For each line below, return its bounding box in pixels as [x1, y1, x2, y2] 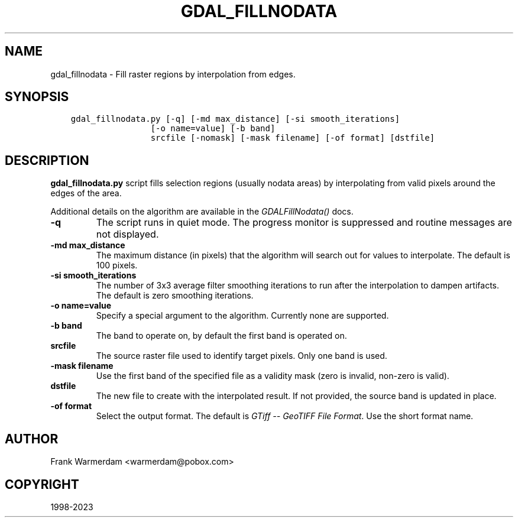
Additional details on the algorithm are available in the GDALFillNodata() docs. [50, 206, 354, 217]
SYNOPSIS [5, 89, 69, 105]
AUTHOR [5, 431, 59, 446]
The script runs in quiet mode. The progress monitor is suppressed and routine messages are [96, 216, 512, 229]
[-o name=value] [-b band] [150, 124, 276, 134]
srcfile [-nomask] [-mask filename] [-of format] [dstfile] [150, 133, 435, 143]
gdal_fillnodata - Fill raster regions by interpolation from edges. [50, 69, 296, 79]
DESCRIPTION [5, 153, 89, 168]
